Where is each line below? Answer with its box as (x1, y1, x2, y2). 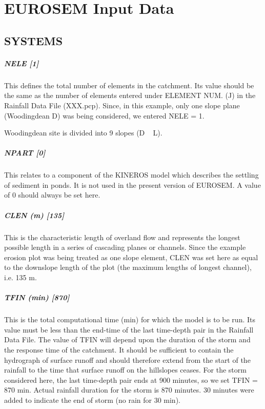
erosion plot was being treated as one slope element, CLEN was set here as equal (4, 251, 258, 262)
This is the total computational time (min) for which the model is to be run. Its (4, 314, 255, 325)
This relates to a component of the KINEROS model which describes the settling (4, 169, 259, 180)
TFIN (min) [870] (4, 292, 70, 303)
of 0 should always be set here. (4, 189, 100, 200)
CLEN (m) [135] (4, 209, 65, 220)
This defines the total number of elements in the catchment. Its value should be (4, 80, 254, 90)
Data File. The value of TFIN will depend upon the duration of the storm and (4, 334, 251, 345)
